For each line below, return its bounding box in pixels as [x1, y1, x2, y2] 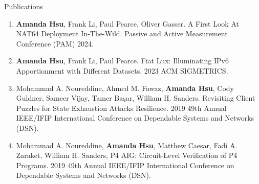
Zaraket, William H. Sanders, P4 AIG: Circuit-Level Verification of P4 [16, 150, 238, 160]
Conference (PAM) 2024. [16, 38, 94, 49]
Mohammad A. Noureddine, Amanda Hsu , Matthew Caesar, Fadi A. [16, 140, 238, 150]
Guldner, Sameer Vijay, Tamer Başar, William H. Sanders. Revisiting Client [16, 93, 255, 103]
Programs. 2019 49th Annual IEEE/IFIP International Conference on [16, 159, 234, 170]
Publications [4, 1, 43, 11]
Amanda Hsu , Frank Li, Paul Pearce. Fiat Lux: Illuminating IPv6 [16, 55, 229, 66]
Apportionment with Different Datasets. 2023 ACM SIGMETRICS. [16, 65, 228, 76]
